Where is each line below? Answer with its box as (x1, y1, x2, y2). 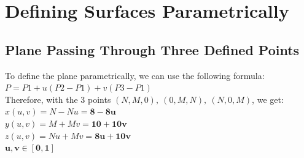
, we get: (252, 92, 284, 105)
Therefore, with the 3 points (5, 92, 111, 105)
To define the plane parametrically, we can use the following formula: (5, 69, 265, 81)
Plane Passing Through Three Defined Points (5, 40, 300, 59)
